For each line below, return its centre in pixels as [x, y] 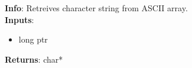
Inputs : [19, 19]
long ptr [33, 39]
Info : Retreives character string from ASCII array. [96, 8]
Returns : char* [34, 59]
